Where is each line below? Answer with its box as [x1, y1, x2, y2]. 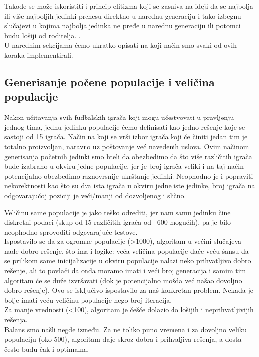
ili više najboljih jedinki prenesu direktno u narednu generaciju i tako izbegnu [4, 10, 241, 21]
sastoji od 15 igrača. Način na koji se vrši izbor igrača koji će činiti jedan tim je [4, 131, 248, 142]
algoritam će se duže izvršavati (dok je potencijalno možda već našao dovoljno [4, 275, 242, 285]
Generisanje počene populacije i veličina [4, 74, 215, 89]
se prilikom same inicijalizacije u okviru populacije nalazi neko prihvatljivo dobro [4, 255, 251, 266]
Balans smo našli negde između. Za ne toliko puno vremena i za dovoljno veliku [4, 324, 247, 334]
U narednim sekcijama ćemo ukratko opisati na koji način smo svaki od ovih [4, 40, 237, 50]
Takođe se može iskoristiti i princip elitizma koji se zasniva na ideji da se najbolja [4, 1, 253, 11]
